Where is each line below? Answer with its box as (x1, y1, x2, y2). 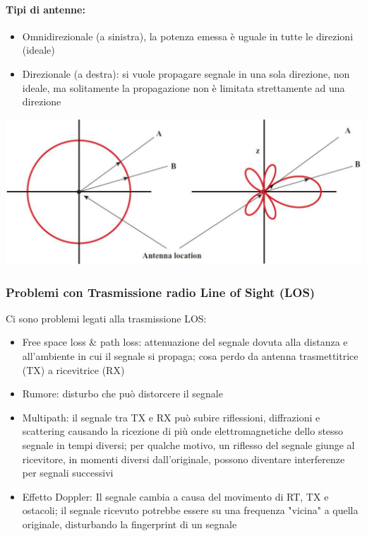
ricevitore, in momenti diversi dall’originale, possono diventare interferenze (22, 451, 345, 466)
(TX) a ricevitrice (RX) (22, 362, 125, 377)
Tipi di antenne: (6, 1, 85, 16)
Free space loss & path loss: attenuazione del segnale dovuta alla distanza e (22, 334, 348, 349)
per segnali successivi (22, 465, 114, 480)
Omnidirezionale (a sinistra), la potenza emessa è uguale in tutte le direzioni (22, 28, 354, 43)
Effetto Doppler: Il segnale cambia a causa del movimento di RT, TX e (22, 489, 329, 503)
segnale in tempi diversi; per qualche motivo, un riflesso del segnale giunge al (22, 437, 355, 452)
